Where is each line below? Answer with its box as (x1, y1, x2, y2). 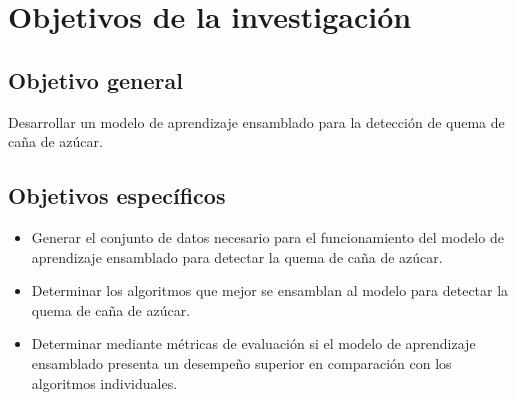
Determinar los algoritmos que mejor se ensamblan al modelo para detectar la (31, 280, 509, 301)
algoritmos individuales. (31, 372, 178, 393)
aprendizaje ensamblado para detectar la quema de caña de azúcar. (31, 246, 443, 267)
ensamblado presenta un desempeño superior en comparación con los (31, 352, 452, 373)
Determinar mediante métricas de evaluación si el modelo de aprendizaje (31, 333, 476, 354)
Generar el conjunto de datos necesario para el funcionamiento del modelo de (31, 226, 504, 247)
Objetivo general (8, 64, 183, 95)
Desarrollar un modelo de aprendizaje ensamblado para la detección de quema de (8, 111, 505, 132)
